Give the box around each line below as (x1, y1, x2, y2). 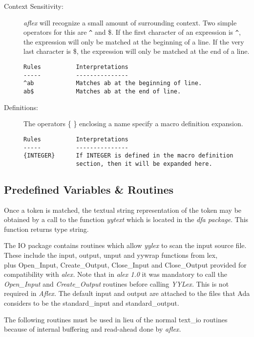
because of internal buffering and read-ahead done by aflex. (4, 324, 181, 334)
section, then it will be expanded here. (76, 160, 212, 167)
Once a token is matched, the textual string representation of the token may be (4, 204, 242, 215)
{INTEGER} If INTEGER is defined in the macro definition (23, 152, 233, 159)
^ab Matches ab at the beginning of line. (23, 80, 202, 87)
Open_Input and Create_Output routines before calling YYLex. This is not (4, 278, 229, 289)
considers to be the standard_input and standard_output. (4, 298, 179, 308)
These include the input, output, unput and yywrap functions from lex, (4, 250, 218, 260)
